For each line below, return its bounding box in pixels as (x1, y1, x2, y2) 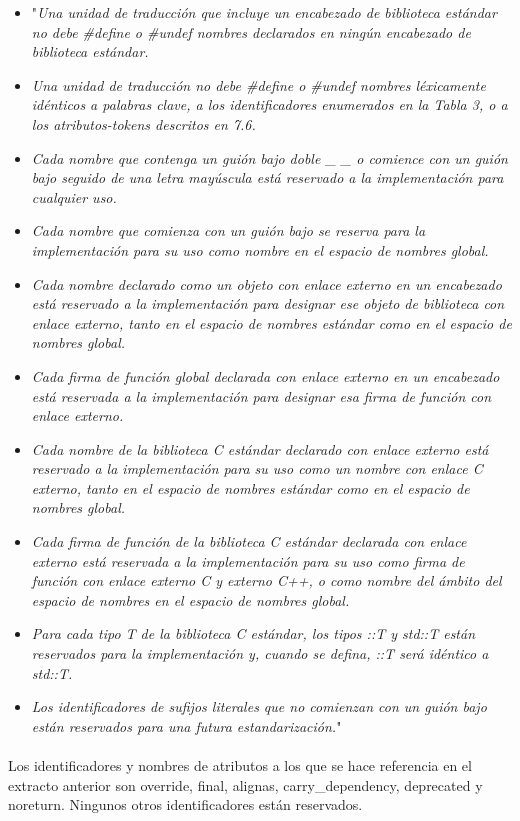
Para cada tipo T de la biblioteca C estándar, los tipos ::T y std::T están (31, 623, 476, 644)
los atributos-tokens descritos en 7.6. (31, 113, 256, 134)
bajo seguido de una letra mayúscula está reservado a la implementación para (31, 167, 504, 188)
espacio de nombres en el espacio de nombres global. (31, 589, 350, 610)
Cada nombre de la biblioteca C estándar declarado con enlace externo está (31, 438, 489, 459)
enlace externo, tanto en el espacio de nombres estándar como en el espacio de (31, 312, 512, 333)
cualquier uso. (31, 186, 117, 207)
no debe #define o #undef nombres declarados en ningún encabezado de (31, 21, 471, 42)
